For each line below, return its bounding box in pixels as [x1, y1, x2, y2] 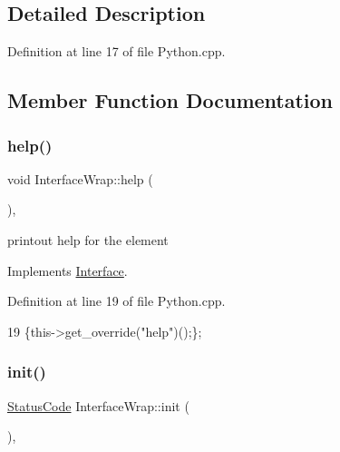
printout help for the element [7, 230, 169, 249]
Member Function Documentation [7, 86, 334, 114]
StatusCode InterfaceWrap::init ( [7, 396, 189, 415]
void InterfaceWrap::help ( [7, 169, 153, 188]
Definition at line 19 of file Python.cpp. [7, 291, 226, 310]
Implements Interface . [7, 260, 128, 280]
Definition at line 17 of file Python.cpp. [7, 42, 226, 61]
